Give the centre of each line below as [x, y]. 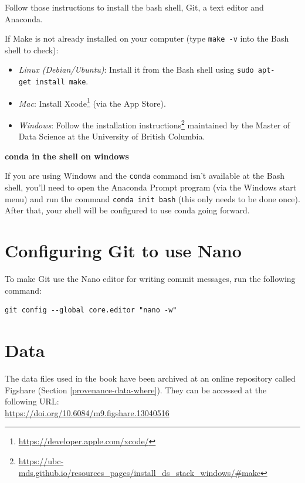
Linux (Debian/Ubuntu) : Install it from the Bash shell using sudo [136, 69]
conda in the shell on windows [67, 156]
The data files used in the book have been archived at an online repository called [150, 378]
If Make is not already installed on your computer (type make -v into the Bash [147, 38]
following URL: [32, 401]
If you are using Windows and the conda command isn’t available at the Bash [145, 176]
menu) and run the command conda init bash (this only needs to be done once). [152, 198]
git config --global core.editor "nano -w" [91, 310]
